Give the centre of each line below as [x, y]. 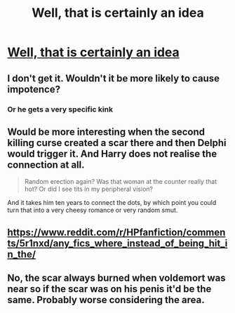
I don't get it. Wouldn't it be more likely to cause [113, 78]
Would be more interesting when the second [106, 132]
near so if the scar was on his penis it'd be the [109, 289]
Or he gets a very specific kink [60, 109]
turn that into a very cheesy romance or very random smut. [93, 210]
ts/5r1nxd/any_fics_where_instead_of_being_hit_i [117, 243]
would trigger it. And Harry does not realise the [112, 153]
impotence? [34, 89]
